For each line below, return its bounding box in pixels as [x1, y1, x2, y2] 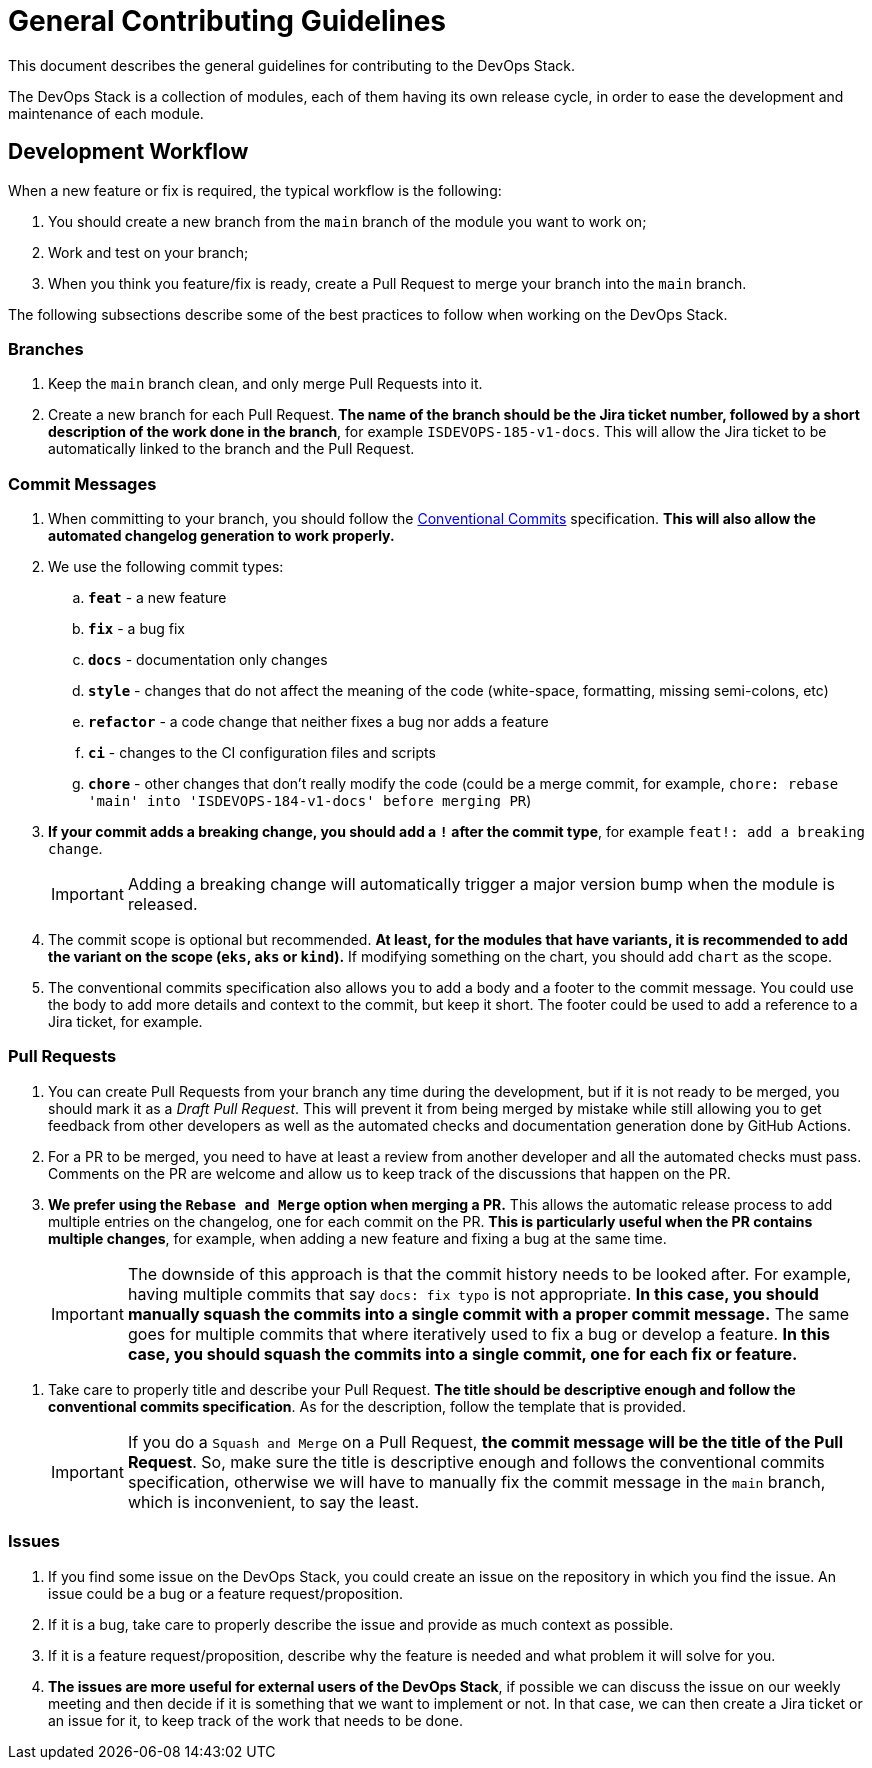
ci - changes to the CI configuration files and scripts [88, 744, 436, 762]
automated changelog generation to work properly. [48, 527, 395, 545]
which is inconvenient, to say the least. [127, 1491, 420, 1512]
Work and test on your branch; [48, 243, 249, 261]
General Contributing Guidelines [8, 4, 446, 38]
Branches [8, 338, 84, 359]
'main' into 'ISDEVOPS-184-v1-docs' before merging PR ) [88, 792, 532, 810]
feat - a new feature [88, 589, 227, 607]
